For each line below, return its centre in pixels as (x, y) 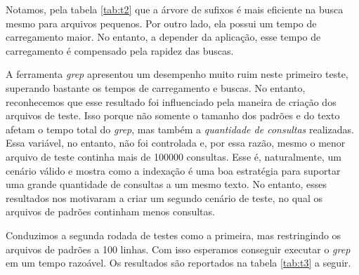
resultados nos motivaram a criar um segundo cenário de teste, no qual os (164, 197)
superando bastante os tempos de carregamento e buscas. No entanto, (156, 87)
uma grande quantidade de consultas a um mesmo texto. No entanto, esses (167, 184)
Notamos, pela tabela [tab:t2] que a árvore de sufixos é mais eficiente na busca (175, 9)
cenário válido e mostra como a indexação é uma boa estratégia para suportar (173, 170)
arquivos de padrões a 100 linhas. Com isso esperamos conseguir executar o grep (178, 249)
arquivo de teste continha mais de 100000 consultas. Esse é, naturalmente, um (174, 156)
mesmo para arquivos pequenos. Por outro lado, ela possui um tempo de (161, 23)
